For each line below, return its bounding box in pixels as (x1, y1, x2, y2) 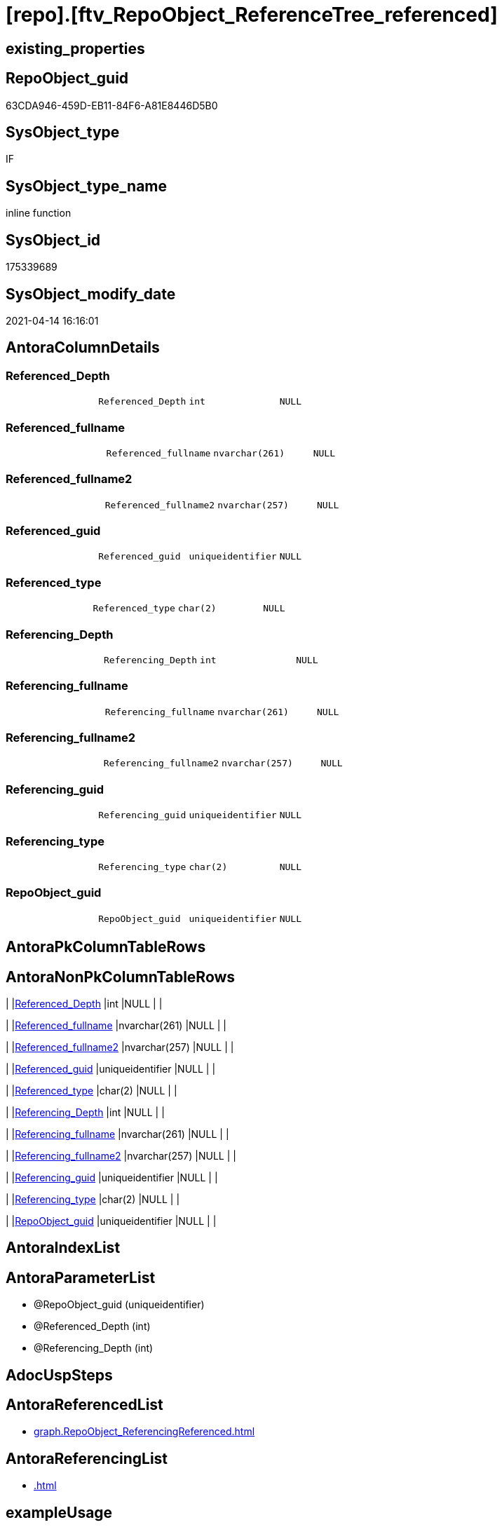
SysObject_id (6, 231, 101, 249)
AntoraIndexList (6, 1239, 121, 1257)
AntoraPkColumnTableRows (6, 938, 206, 956)
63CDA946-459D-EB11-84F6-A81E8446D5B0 (6, 99, 218, 111)
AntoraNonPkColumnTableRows (6, 968, 236, 986)
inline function (6, 207, 72, 219)
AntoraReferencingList (6, 1449, 168, 1467)
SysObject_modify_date (6, 285, 176, 303)
